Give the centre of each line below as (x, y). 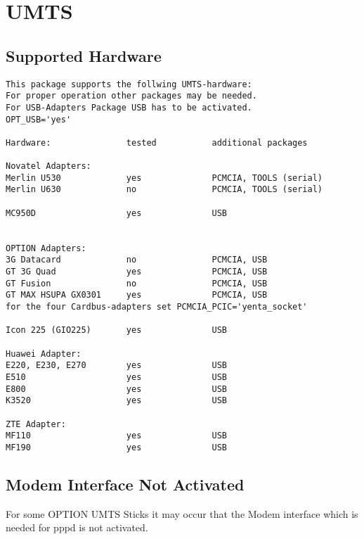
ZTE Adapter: (36, 424)
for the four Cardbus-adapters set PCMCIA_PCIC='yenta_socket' (157, 307)
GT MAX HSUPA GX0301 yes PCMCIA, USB (137, 295)
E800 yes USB (116, 389)
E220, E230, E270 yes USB (116, 366)
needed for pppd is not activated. (77, 527)
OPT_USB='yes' (39, 119)
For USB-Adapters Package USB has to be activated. (129, 107)
